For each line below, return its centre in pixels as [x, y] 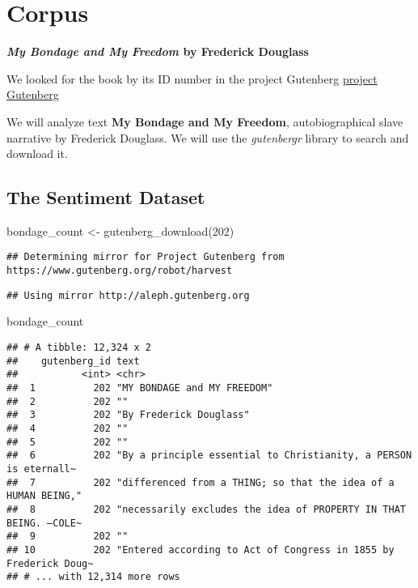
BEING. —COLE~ [44, 523]
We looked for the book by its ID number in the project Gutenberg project [192, 78]
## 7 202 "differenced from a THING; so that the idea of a [201, 482]
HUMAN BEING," [44, 496]
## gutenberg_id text [73, 361]
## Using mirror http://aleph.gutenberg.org [128, 295]
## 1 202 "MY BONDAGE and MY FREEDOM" [140, 388]
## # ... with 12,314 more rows [93, 577]
